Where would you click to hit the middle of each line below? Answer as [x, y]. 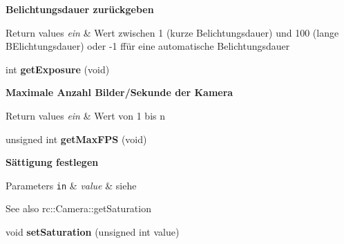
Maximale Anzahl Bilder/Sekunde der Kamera [120, 92]
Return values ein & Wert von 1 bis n [85, 115]
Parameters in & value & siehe [71, 185]
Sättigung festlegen [52, 162]
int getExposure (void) [58, 69]
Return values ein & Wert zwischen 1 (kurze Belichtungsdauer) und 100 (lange [172, 32]
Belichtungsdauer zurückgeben [80, 9]
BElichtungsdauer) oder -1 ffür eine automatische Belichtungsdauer [148, 46]
